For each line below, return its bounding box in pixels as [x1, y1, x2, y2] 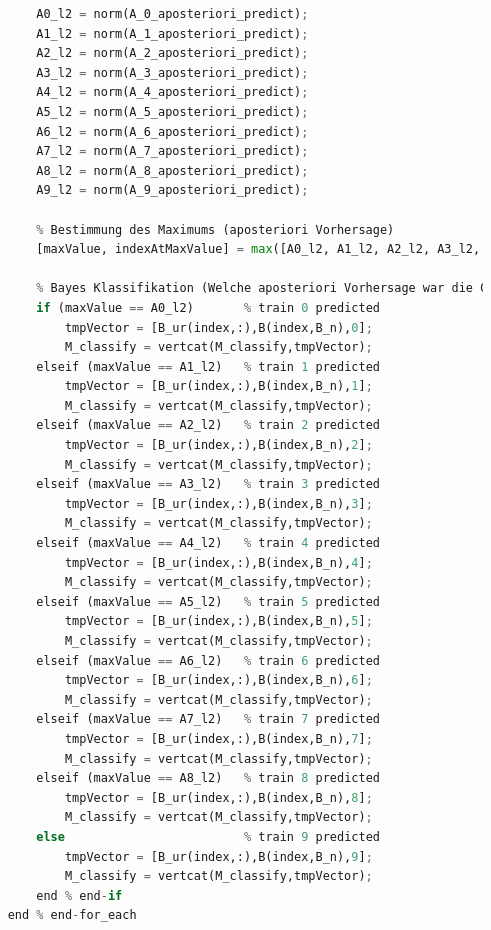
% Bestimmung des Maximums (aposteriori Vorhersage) [36, 222, 395, 237]
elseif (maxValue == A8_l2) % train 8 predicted [36, 771, 380, 786]
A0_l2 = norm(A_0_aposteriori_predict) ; [36, 7, 309, 21]
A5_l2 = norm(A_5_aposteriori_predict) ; [36, 104, 309, 119]
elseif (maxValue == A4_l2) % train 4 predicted [36, 536, 380, 551]
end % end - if [36, 888, 123, 903]
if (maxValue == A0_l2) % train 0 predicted [36, 300, 380, 315]
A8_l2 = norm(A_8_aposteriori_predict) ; [36, 163, 309, 178]
